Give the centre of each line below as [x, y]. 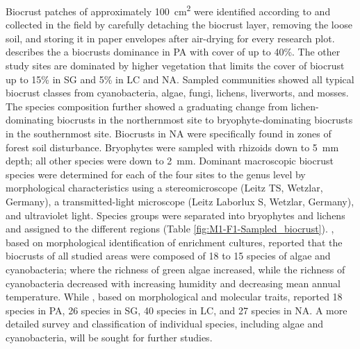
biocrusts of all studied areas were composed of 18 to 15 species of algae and [168, 256]
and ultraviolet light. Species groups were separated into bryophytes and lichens [175, 215]
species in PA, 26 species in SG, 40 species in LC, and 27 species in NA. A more [177, 310]
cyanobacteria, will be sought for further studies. [109, 337]
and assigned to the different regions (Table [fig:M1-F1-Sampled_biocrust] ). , [170, 229]
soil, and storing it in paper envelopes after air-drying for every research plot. [170, 38]
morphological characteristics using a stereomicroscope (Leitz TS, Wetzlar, [164, 188]
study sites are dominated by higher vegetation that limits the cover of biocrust [175, 66]
